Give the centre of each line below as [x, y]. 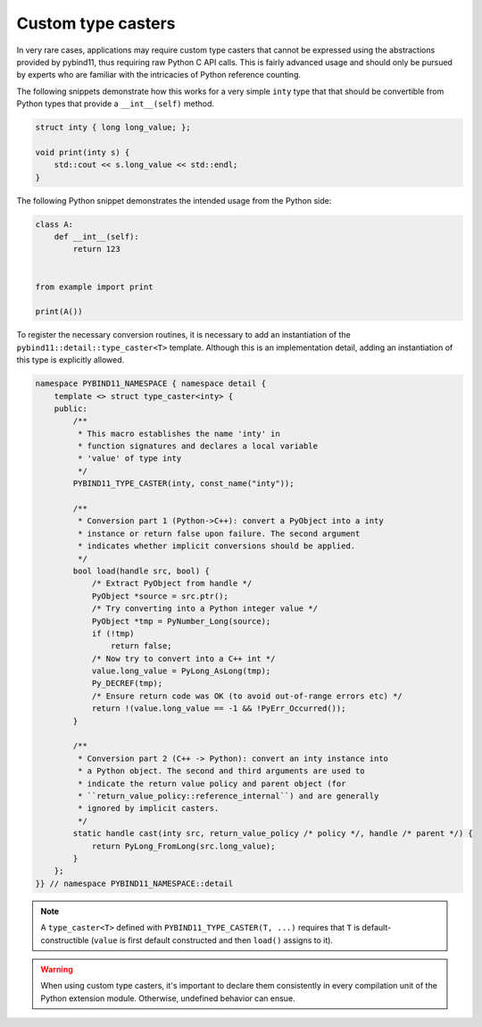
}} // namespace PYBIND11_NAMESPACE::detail [134, 883]
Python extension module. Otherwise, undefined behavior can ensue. [168, 998]
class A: [54, 224]
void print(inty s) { [83, 152]
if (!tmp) [113, 633]
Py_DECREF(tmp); [127, 684]
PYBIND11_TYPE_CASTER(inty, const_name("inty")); [183, 484]
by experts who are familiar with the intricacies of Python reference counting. [158, 75]
